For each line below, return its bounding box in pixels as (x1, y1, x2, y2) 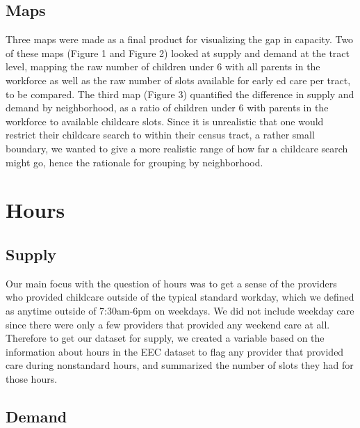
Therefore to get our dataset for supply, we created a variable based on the (6, 331, 325, 345)
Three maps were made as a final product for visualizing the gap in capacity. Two (6, 32, 354, 47)
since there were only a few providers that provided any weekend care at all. (6, 317, 330, 331)
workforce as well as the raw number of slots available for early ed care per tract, (6, 72, 351, 87)
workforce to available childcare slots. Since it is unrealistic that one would (6, 113, 324, 128)
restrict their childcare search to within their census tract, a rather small (6, 127, 315, 142)
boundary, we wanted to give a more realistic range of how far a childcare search (6, 141, 348, 155)
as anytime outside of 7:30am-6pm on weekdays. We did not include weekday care (6, 303, 354, 317)
